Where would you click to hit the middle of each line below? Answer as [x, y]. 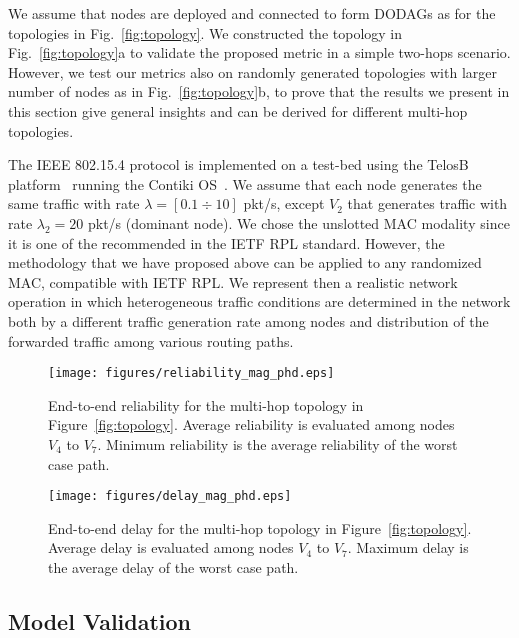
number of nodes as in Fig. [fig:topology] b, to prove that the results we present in [259, 91]
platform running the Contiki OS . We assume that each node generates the [245, 183]
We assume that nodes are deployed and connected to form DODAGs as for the [252, 13]
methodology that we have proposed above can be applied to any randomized [245, 262]
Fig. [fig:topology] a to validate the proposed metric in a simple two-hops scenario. [259, 52]
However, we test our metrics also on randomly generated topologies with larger [252, 71]
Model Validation [100, 620]
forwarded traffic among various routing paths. [151, 340]
